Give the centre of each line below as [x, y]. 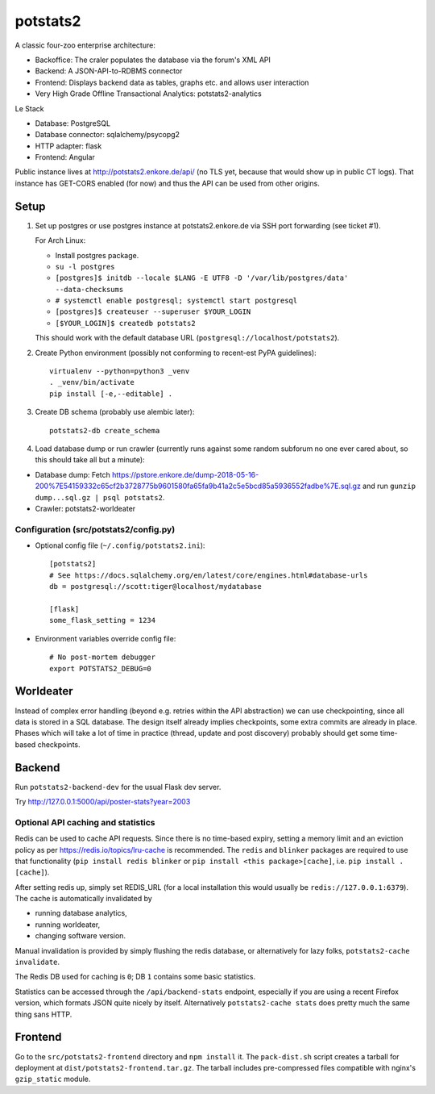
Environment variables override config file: [106, 638]
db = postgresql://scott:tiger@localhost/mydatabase [155, 587]
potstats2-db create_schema [105, 430]
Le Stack [29, 108]
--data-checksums [89, 289]
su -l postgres [85, 267]
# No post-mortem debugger [103, 657]
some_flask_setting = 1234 [103, 620]
